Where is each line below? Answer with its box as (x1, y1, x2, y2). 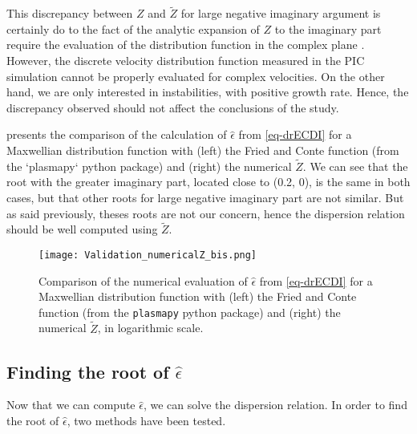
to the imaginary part (274, 20, 382, 37)
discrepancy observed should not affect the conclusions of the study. (6, 99, 339, 116)
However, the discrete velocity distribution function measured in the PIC (6, 52, 365, 68)
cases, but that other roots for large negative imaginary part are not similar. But (6, 189, 404, 205)
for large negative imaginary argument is (180, 5, 381, 22)
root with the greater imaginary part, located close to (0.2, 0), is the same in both (6, 173, 411, 190)
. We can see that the (302, 157, 408, 174)
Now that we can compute (6, 396, 136, 413)
